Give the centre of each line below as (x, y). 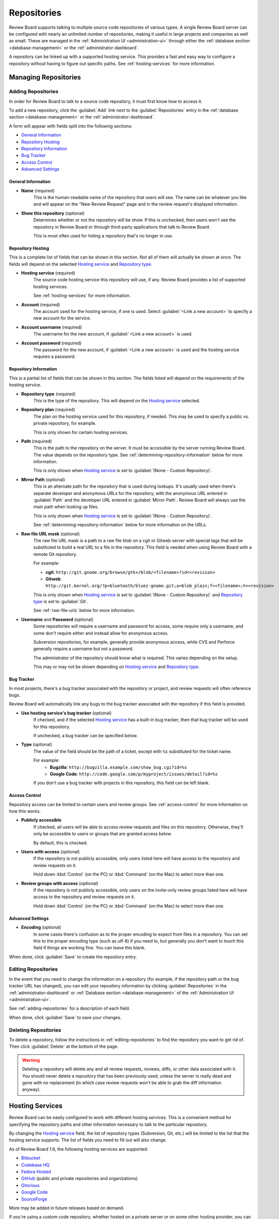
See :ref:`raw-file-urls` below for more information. (84, 610)
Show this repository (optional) (53, 213)
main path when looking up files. (66, 507)
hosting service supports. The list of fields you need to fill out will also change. (88, 1140)
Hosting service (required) (48, 273)
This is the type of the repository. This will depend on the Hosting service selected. (117, 400)
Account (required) (41, 304)
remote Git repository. (55, 554)
